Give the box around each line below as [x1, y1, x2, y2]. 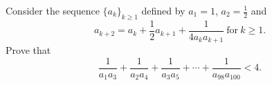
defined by [141, 3, 185, 17]
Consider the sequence [6, 3, 100, 17]
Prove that [6, 43, 51, 57]
